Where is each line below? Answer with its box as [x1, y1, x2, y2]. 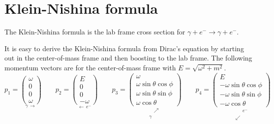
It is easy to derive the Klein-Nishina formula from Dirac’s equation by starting [4, 43, 244, 53]
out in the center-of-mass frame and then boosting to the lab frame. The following [4, 53, 252, 63]
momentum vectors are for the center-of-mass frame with [4, 62, 176, 72]
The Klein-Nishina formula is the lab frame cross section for [4, 27, 185, 37]
